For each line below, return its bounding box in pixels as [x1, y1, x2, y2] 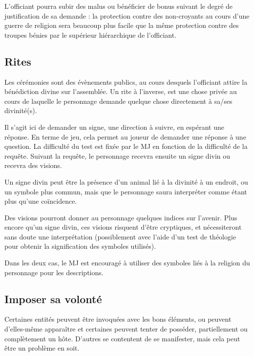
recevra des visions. [4, 160, 62, 170]
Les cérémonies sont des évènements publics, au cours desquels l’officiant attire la [4, 76, 248, 87]
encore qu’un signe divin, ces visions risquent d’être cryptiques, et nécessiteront [4, 222, 242, 232]
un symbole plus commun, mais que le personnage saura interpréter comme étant [4, 186, 247, 196]
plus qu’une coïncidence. [4, 196, 77, 206]
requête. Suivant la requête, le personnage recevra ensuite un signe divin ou [4, 150, 231, 161]
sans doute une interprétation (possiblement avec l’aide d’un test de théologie [4, 231, 236, 241]
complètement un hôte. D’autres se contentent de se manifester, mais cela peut [4, 333, 240, 343]
